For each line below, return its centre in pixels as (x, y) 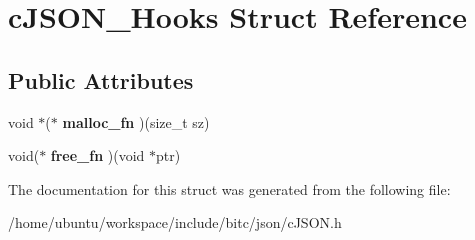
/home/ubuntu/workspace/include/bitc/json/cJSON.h (175, 222)
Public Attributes (101, 79)
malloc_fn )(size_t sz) (136, 121)
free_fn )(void (97, 155)
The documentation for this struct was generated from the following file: (229, 188)
